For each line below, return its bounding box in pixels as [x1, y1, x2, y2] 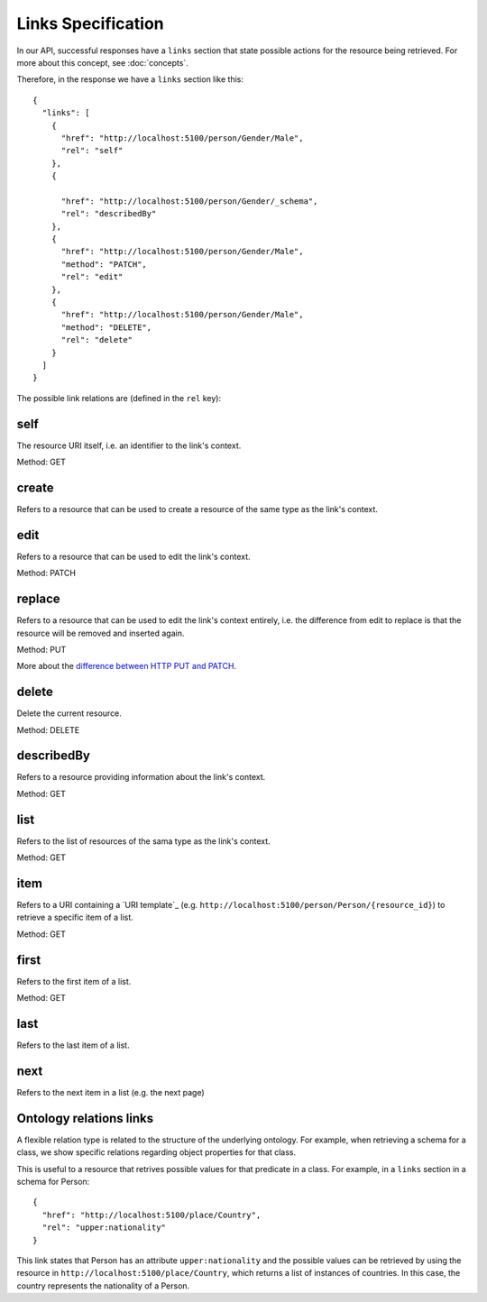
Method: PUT [16, 644, 67, 655]
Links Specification [16, 14, 164, 33]
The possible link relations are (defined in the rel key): [16, 392, 221, 403]
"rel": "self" [60, 145, 124, 156]
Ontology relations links [16, 1110, 153, 1126]
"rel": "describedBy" [60, 208, 157, 219]
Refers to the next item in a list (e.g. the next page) [16, 1087, 205, 1097]
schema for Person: [16, 1177, 90, 1187]
